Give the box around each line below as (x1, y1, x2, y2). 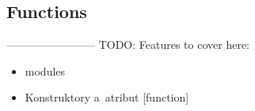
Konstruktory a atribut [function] (25, 89, 189, 105)
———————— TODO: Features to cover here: (6, 36, 250, 53)
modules (25, 62, 66, 79)
